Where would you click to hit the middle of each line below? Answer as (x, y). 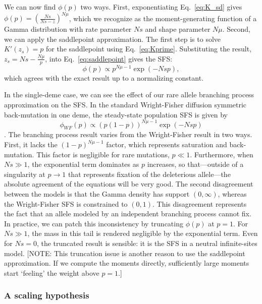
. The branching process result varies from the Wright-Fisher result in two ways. (128, 134)
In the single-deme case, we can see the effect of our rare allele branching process (129, 95)
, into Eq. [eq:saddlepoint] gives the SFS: (109, 58)
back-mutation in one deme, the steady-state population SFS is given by (116, 114)
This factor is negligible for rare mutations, (103, 154)
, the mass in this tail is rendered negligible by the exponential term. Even (143, 233)
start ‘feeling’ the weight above (52, 272)
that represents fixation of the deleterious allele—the (149, 174)
